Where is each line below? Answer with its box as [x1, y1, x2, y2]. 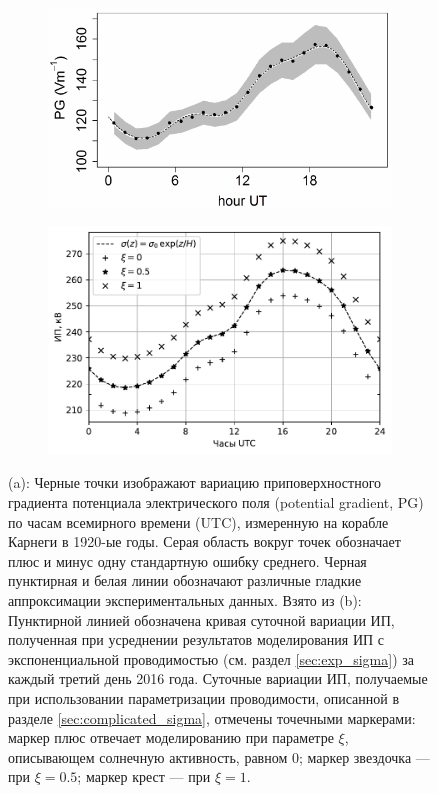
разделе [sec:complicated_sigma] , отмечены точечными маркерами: [8, 707, 416, 728]
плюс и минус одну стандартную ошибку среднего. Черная [8, 550, 367, 571]
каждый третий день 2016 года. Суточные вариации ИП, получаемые [8, 668, 428, 689]
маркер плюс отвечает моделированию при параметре [8, 727, 334, 748]
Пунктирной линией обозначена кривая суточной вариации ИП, [8, 609, 395, 630]
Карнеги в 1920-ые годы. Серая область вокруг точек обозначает [8, 531, 401, 552]
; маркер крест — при [77, 766, 211, 787]
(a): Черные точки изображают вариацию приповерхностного [8, 472, 382, 493]
